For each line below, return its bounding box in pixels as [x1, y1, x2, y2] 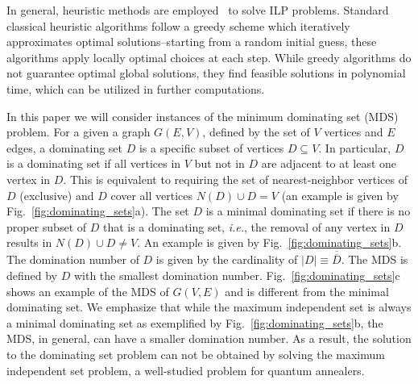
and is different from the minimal [225, 282, 389, 299]
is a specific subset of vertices [139, 139, 284, 156]
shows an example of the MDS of [6, 282, 169, 299]
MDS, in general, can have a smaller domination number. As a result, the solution [6, 330, 412, 347]
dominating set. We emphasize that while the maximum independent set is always [6, 298, 412, 315]
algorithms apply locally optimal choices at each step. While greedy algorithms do [6, 48, 412, 65]
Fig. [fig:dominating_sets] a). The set [6, 202, 189, 219]
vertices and [324, 123, 383, 140]
